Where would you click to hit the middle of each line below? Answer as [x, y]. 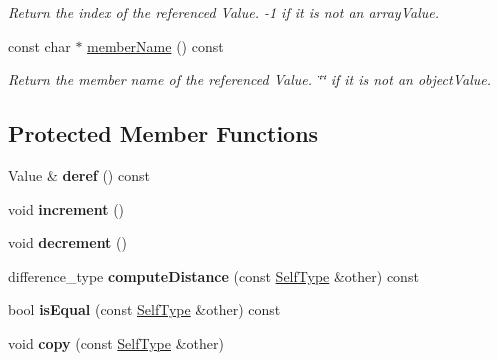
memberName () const [155, 45]
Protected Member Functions [163, 133]
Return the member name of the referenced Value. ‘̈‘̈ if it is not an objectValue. [249, 79]
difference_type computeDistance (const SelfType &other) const [213, 275]
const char [39, 45]
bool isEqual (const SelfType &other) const [144, 309]
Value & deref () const [79, 174]
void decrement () [67, 242]
